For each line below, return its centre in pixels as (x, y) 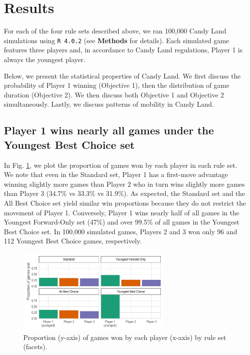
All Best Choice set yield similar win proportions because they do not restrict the (125, 202)
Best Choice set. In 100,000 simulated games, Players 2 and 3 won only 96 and (121, 231)
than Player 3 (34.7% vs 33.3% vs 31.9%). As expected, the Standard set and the (125, 193)
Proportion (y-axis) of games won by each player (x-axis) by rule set (125, 337)
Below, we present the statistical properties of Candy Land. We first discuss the (122, 75)
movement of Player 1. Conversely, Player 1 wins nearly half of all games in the (122, 212)
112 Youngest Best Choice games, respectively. (73, 241)
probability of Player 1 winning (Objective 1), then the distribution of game (117, 85)
